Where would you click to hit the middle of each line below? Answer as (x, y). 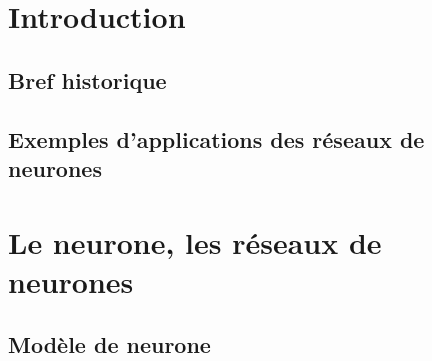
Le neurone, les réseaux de (195, 241)
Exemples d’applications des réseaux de (216, 138)
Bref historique (87, 79)
